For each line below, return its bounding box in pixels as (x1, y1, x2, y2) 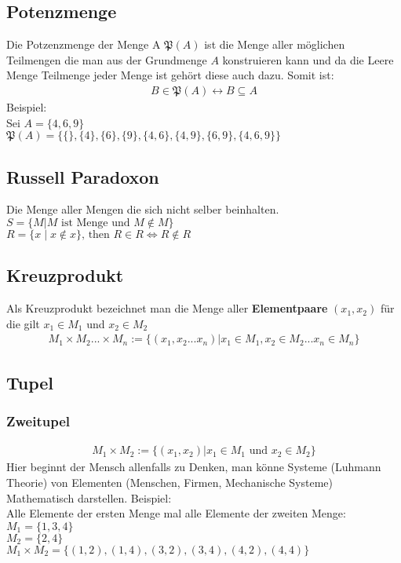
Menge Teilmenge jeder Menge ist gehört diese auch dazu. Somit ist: (6, 67, 334, 83)
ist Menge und (61, 218, 130, 228)
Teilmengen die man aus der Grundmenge (6, 51, 207, 68)
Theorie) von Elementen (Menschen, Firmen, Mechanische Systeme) (6, 474, 333, 491)
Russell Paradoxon (6, 164, 159, 188)
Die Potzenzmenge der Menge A (6, 36, 161, 53)
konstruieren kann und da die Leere (222, 51, 394, 68)
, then (82, 229, 110, 240)
